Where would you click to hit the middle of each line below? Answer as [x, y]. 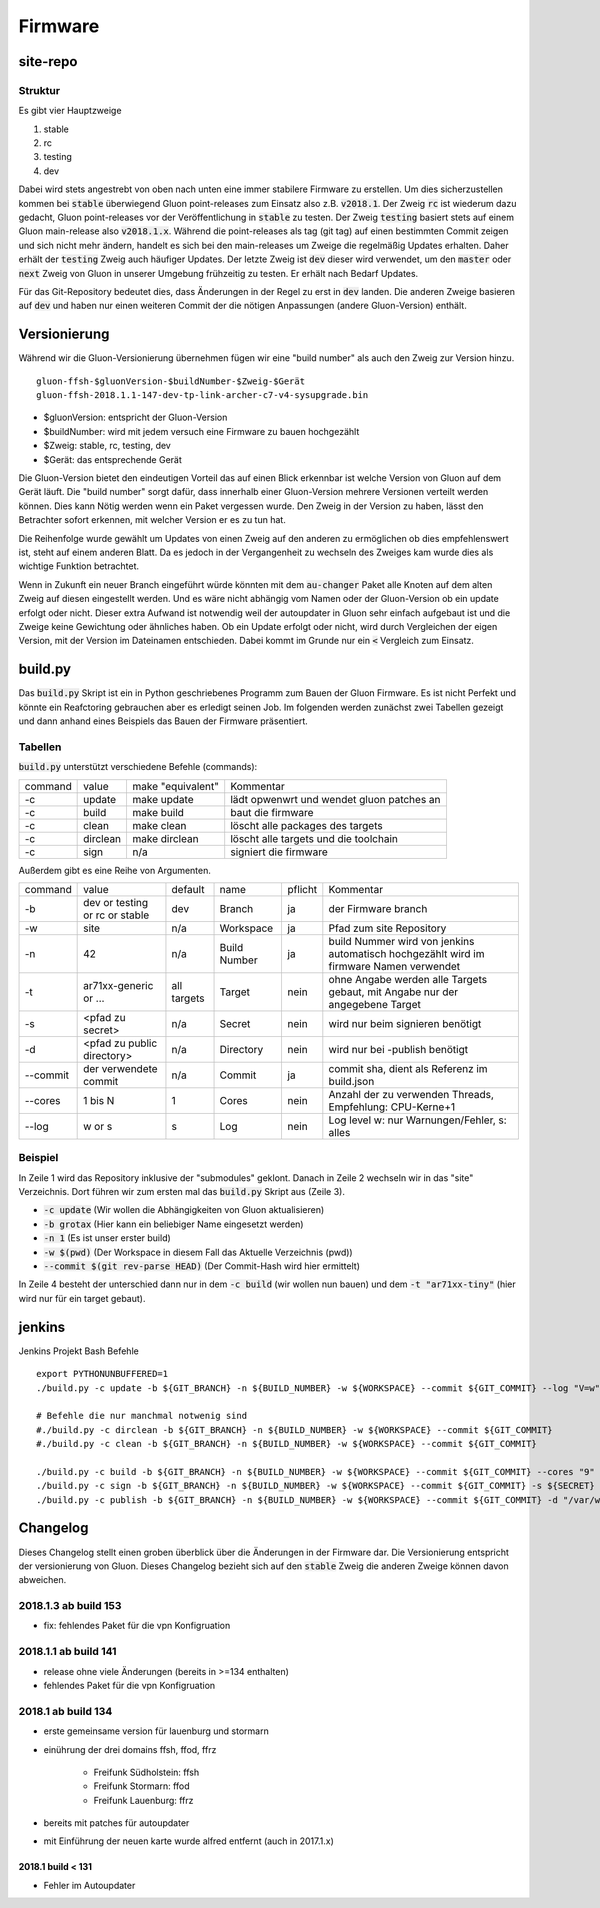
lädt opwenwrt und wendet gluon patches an [335, 799]
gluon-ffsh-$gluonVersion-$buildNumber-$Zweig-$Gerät [170, 381]
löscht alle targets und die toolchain [314, 838]
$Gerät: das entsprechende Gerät [112, 459]
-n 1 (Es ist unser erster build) [107, 1238]
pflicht [302, 889]
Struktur [39, 90]
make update [163, 799]
